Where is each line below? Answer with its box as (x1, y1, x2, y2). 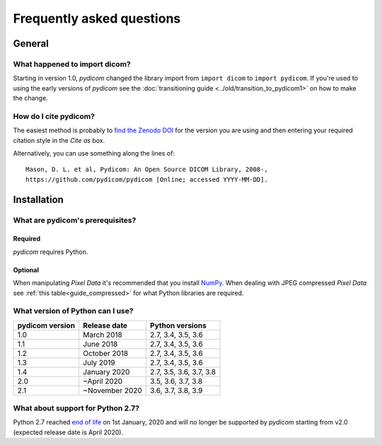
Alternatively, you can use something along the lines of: (13, 149, 175, 158)
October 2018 (82, 348, 129, 358)
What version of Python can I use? (13, 306, 134, 316)
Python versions (149, 320, 207, 330)
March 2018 (82, 330, 123, 340)
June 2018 (82, 339, 118, 349)
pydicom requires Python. (13, 248, 88, 256)
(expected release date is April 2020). (13, 428, 124, 437)
